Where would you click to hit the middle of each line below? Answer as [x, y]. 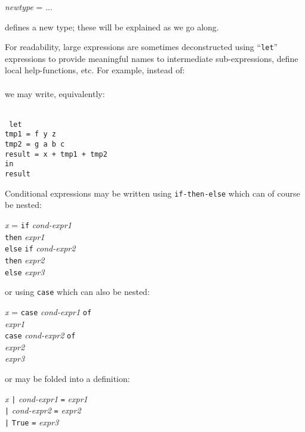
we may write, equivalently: [55, 93]
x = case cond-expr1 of [48, 311]
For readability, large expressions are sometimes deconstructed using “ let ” [141, 47]
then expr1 [25, 236]
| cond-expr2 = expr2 [43, 410]
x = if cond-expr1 [38, 225]
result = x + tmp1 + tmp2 [56, 154]
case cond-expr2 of [40, 335]
